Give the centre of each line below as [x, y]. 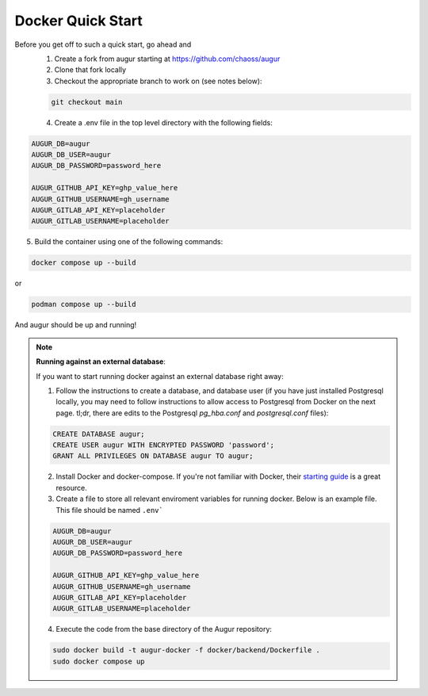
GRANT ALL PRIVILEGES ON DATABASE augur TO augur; [153, 456]
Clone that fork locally [90, 70]
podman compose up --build [84, 304]
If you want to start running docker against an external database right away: [160, 376]
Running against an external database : [101, 361]
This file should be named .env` [110, 510]
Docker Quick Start [78, 21]
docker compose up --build [84, 263]
